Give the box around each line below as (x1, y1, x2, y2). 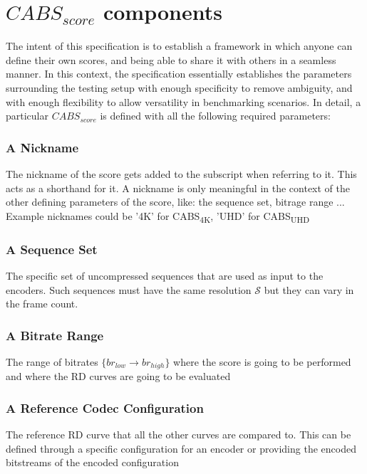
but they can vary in (264, 282, 354, 297)
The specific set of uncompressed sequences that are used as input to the (6, 268, 324, 283)
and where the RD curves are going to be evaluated (6, 369, 231, 384)
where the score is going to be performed (173, 354, 351, 369)
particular (6, 108, 48, 123)
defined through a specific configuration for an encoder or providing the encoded (6, 441, 356, 455)
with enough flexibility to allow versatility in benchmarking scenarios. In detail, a (6, 94, 361, 109)
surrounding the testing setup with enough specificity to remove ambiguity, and (6, 80, 353, 95)
